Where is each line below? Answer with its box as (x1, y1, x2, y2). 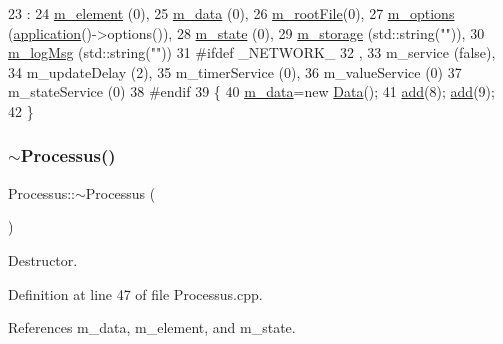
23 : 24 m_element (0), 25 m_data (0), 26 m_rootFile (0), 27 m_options (8, 3, 455, 23)
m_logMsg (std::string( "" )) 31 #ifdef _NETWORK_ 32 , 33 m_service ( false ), (8, 42, 496, 63)
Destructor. (8, 249, 78, 270)
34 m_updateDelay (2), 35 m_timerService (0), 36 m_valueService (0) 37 (8, 61, 462, 82)
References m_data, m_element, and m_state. (8, 317, 296, 338)
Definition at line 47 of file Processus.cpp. (8, 283, 263, 304)
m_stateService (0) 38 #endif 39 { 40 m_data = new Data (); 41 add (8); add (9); (8, 81, 495, 102)
